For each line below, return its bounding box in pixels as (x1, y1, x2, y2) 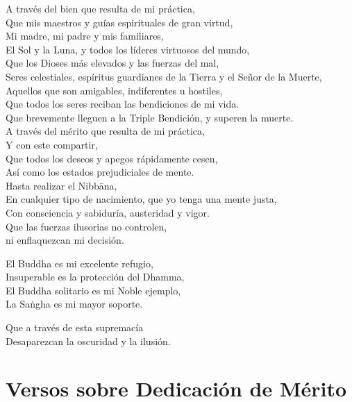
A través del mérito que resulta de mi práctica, (6, 124, 205, 138)
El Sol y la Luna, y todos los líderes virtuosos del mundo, (6, 42, 250, 56)
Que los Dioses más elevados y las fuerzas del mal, (6, 56, 219, 70)
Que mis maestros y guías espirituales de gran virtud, (6, 15, 233, 29)
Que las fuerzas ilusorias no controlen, (6, 219, 167, 233)
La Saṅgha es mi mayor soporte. (6, 296, 143, 311)
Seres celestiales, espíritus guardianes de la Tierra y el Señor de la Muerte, (6, 69, 322, 83)
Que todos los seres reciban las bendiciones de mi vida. (6, 97, 240, 111)
